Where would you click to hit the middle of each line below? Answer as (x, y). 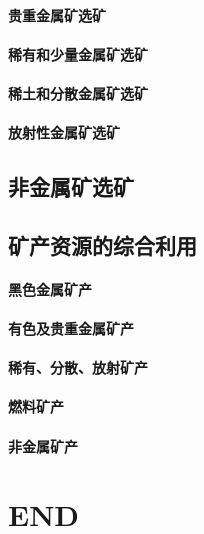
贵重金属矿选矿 (57, 14)
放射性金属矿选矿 (64, 132)
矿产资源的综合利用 (102, 244)
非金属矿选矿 (71, 186)
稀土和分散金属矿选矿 (78, 92)
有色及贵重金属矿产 (71, 328)
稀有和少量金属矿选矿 (78, 53)
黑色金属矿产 (50, 288)
